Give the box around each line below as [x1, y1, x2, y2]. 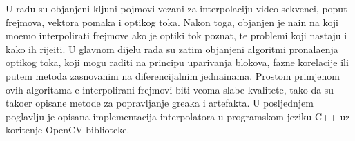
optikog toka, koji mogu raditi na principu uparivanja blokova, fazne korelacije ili [6, 55, 349, 69]
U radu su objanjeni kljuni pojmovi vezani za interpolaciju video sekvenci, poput [6, 1, 347, 15]
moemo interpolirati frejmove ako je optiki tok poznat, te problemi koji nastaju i [6, 28, 347, 43]
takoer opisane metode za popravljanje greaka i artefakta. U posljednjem [6, 96, 314, 110]
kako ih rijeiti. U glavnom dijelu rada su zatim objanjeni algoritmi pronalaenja [6, 41, 338, 56]
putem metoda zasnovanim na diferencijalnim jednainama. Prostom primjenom [6, 68, 340, 83]
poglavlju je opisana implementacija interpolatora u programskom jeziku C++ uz [6, 109, 350, 123]
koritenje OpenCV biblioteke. [6, 122, 130, 137]
